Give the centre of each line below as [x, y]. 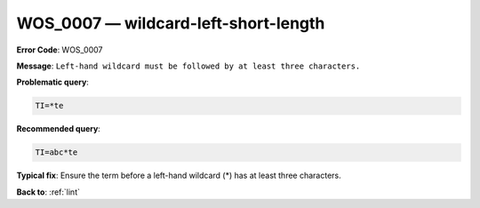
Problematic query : [52, 82]
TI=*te [49, 106]
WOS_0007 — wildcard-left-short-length [171, 23]
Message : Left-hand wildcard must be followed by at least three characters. [188, 66]
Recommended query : [59, 129]
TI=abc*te [56, 152]
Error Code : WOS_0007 [60, 50]
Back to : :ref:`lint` [48, 192]
